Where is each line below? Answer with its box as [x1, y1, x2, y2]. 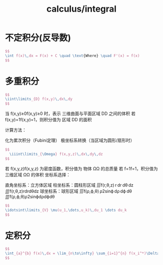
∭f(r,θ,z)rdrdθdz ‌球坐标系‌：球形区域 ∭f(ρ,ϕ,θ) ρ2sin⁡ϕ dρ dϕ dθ [5, 188, 132, 194]
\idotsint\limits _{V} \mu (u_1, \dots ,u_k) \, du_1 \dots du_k [5, 208, 127, 212]
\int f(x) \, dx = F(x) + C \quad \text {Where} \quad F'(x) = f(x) [5, 53, 140, 58]
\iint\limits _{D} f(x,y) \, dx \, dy [5, 96, 73, 102]
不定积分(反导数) [5, 33, 71, 43]
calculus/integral [46, 3, 117, 15]
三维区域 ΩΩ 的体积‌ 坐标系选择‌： [5, 171, 71, 177]
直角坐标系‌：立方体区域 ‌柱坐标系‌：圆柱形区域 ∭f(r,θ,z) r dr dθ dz [5, 182, 134, 188]
